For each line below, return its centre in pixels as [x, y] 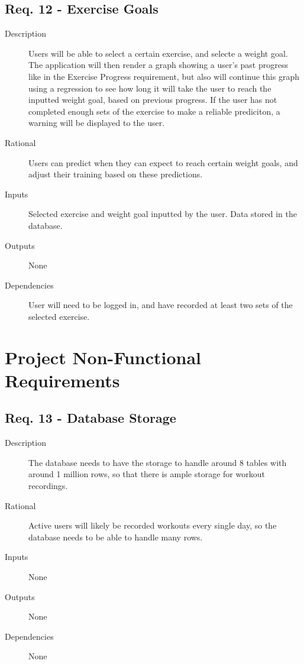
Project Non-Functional [103, 357]
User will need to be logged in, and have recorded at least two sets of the [161, 305]
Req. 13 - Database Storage [90, 418]
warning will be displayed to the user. [97, 123]
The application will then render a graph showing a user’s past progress [158, 65]
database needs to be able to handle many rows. [116, 537]
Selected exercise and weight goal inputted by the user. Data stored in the [163, 214]
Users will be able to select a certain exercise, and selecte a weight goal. [158, 53]
